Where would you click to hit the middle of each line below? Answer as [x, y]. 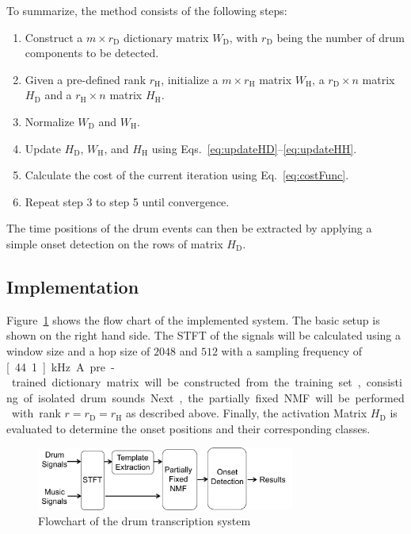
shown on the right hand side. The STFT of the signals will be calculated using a [204, 335]
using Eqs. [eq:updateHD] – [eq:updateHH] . [254, 148]
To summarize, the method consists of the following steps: [147, 10]
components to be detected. [92, 53]
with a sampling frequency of [292, 350]
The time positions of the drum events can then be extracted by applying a [189, 228]
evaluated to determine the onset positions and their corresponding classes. [188, 428]
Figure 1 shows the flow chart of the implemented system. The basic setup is [193, 319]
